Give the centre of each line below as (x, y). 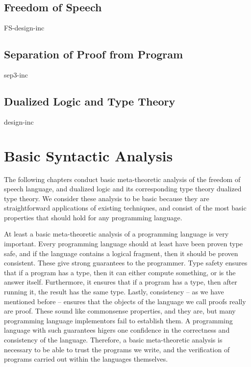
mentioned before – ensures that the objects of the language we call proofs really (125, 301)
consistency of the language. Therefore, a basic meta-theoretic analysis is (113, 340)
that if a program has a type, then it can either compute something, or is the (120, 272)
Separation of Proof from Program (94, 54)
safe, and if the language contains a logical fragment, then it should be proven (121, 253)
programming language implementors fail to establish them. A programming (118, 320)
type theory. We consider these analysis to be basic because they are (107, 198)
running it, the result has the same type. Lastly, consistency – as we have (114, 292)
